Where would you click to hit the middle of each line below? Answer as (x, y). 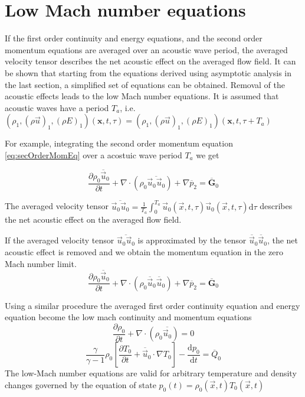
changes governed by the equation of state (81, 384)
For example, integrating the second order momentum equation (119, 143)
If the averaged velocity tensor (60, 240)
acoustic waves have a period (57, 107)
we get (208, 154)
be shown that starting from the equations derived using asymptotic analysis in (148, 72)
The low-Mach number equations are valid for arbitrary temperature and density (151, 373)
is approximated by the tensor (192, 240)
